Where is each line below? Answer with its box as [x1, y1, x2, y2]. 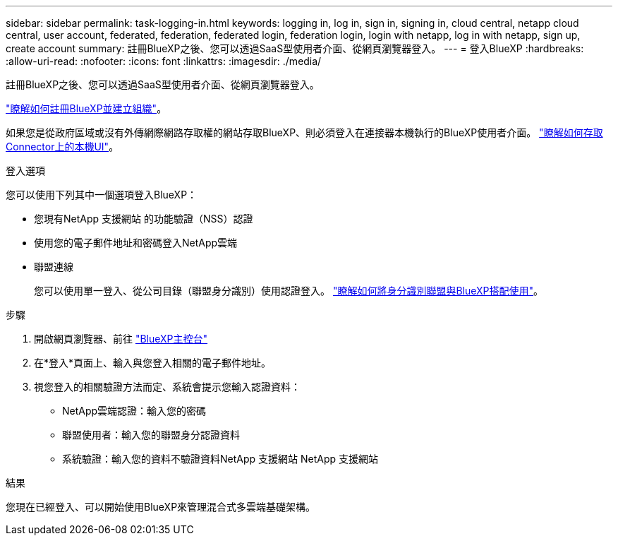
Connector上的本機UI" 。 [6, 141, 119, 153]
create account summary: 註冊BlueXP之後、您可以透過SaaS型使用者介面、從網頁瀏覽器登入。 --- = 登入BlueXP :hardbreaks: [6, 42, 584, 54]
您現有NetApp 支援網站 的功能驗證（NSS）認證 [34, 213, 253, 225]
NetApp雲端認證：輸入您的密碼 [62, 405, 207, 417]
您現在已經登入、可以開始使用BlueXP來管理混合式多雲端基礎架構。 [6, 501, 316, 513]
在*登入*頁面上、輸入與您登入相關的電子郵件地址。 [34, 357, 272, 369]
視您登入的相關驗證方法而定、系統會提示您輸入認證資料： [34, 381, 301, 393]
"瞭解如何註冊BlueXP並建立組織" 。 [6, 102, 167, 114]
